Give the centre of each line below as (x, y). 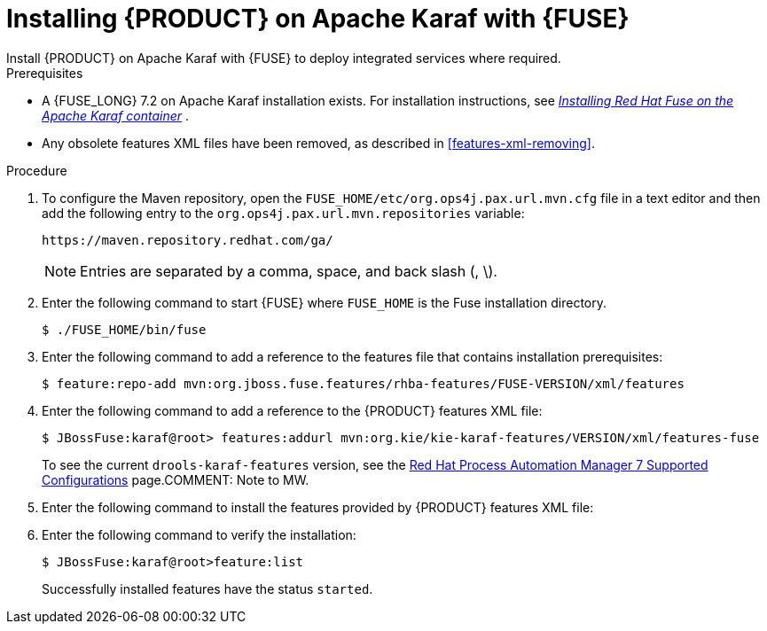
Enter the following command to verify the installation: (199, 534)
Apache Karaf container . (116, 115)
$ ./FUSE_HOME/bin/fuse (124, 329)
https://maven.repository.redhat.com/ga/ (188, 240)
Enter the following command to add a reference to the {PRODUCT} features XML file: (292, 410)
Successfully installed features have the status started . (207, 588)
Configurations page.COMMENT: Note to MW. (176, 479)
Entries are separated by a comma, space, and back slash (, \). (289, 271)
